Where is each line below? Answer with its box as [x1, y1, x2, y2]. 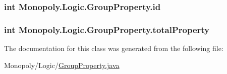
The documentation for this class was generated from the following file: [4, 43, 223, 53]
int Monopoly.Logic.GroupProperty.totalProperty [4, 23, 210, 35]
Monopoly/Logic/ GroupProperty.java [4, 59, 120, 70]
